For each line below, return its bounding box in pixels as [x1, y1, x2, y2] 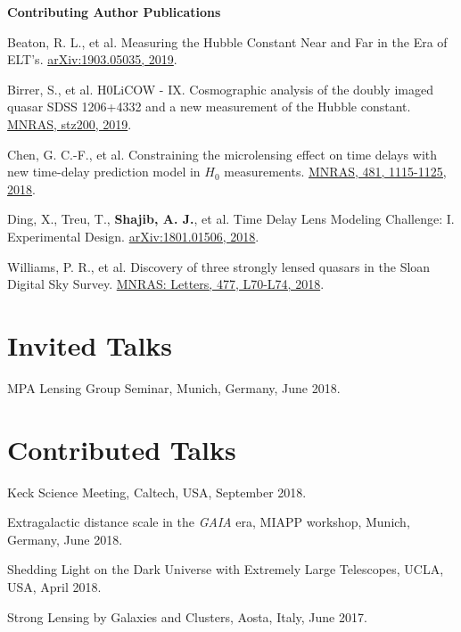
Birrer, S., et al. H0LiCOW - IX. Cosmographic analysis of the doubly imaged [7, 79, 433, 98]
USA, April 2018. [7, 577, 102, 595]
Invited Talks [7, 326, 173, 363]
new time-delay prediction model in [7, 162, 201, 181]
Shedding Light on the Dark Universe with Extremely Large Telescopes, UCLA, [7, 560, 444, 579]
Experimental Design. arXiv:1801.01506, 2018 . [7, 226, 259, 245]
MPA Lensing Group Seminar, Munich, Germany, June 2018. [7, 378, 341, 397]
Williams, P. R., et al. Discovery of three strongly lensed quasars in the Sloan [7, 257, 431, 275]
